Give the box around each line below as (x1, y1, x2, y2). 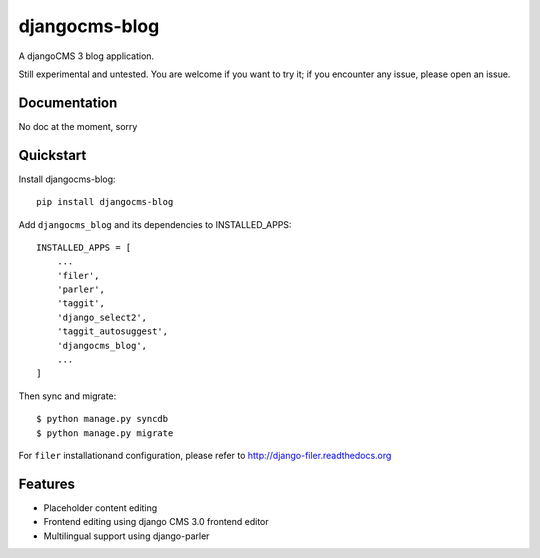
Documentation (18, 94, 118, 111)
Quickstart (18, 146, 87, 164)
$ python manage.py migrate (36, 427, 174, 439)
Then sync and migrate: (18, 390, 117, 402)
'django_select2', (56, 311, 148, 323)
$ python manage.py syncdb (36, 413, 169, 425)
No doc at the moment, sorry (18, 120, 138, 132)
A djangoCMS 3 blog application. (18, 50, 155, 62)
